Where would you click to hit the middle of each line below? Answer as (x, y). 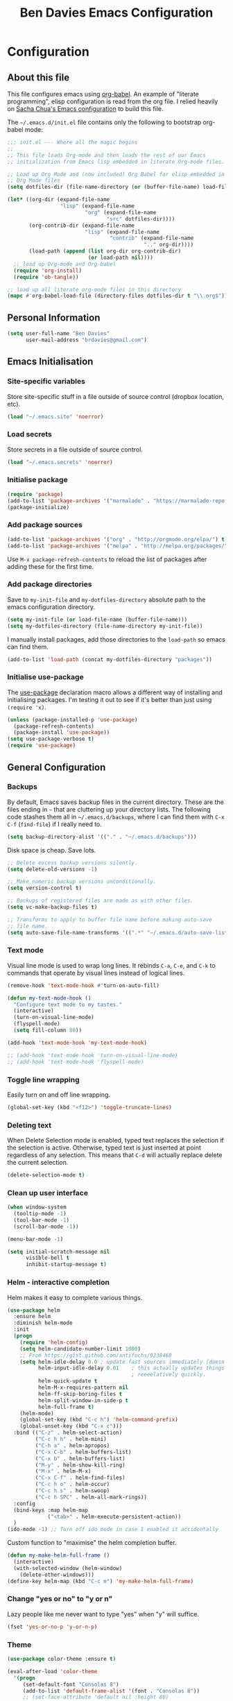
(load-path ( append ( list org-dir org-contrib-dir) (105, 251)
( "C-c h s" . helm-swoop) (72, 1491)
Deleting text (29, 1125)
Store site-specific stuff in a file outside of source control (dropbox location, (115, 396)
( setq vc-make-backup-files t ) (52, 907)
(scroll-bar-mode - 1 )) (46, 1226)
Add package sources (45, 525)
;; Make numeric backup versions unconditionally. (82, 882)
